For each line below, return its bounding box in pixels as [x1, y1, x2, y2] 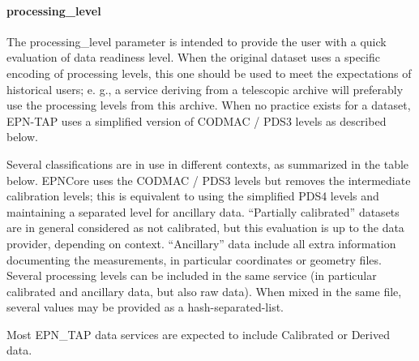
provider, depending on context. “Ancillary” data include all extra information [6, 234, 396, 251]
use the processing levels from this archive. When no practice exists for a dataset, [6, 97, 411, 114]
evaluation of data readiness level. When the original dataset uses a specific [6, 49, 380, 66]
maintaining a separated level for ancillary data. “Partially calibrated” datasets [6, 203, 400, 220]
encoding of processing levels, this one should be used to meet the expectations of [6, 64, 412, 81]
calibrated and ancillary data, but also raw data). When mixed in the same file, [6, 282, 402, 299]
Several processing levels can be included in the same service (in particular [6, 267, 377, 284]
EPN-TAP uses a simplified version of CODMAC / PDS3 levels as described [6, 112, 387, 129]
